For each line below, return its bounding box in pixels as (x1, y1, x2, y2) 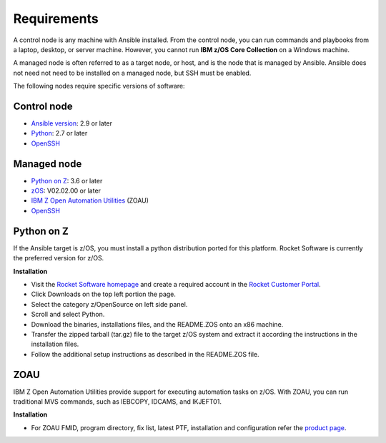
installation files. (31, 340, 79, 349)
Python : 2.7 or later (31, 129, 88, 138)
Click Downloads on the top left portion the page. (31, 290, 177, 299)
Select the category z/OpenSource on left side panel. (31, 300, 188, 308)
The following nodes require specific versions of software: (13, 82, 185, 91)
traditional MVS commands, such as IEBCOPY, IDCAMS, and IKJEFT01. (13, 397, 222, 406)
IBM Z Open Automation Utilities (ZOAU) (31, 196, 149, 205)
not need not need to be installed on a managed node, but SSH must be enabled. (13, 68, 252, 77)
